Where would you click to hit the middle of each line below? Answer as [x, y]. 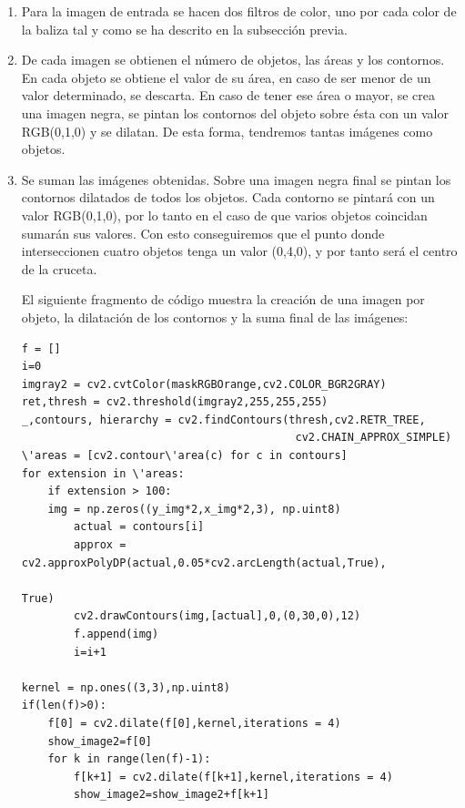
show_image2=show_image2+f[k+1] [172, 795]
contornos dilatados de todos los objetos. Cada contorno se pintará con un [228, 197]
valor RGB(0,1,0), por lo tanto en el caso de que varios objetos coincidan [224, 215]
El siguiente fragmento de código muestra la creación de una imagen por [223, 299]
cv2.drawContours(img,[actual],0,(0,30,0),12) [217, 616]
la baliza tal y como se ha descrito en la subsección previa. [184, 29]
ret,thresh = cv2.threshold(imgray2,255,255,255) [175, 402]
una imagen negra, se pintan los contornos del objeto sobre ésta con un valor [235, 113]
